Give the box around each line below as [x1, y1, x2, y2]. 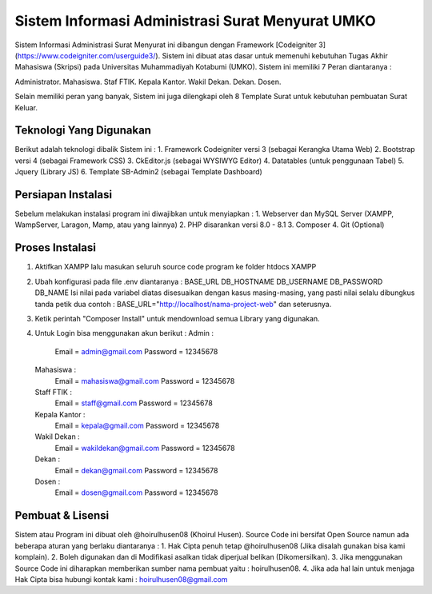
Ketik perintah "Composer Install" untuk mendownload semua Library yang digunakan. [34, 313, 320, 323]
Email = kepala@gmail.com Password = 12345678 [54, 421, 220, 431]
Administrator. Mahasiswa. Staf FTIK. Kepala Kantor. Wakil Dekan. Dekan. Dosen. [14, 77, 282, 86]
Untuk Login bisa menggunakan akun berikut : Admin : [34, 329, 214, 338]
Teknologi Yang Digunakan [14, 124, 152, 138]
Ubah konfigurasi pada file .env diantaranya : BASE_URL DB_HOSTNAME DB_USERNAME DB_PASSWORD [34, 277, 383, 286]
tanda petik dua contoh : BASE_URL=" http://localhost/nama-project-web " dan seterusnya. [34, 299, 332, 309]
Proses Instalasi [14, 241, 96, 255]
